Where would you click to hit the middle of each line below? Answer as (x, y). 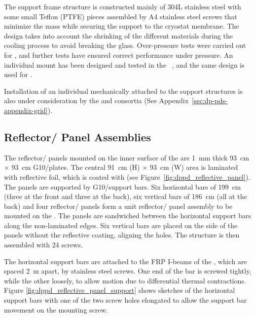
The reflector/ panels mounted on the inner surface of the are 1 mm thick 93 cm (127, 157)
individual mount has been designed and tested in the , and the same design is (124, 64)
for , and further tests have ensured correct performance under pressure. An (119, 55)
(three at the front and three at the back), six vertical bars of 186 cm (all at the (126, 196)
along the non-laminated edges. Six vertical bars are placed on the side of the (121, 225)
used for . (18, 74)
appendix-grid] (26, 110)
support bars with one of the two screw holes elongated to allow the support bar (126, 300)
